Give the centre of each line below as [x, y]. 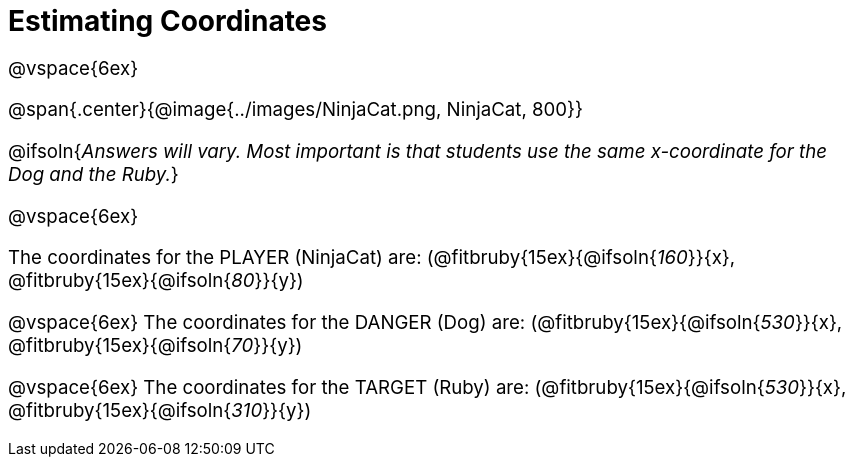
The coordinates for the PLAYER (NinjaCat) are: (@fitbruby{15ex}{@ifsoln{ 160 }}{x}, [372, 258]
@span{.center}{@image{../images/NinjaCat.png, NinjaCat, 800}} [295, 110]
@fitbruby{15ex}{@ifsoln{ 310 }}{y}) [160, 410]
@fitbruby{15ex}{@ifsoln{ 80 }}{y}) [156, 281]
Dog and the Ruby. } [93, 175]
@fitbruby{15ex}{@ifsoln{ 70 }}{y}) [155, 346]
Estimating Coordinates [167, 21]
